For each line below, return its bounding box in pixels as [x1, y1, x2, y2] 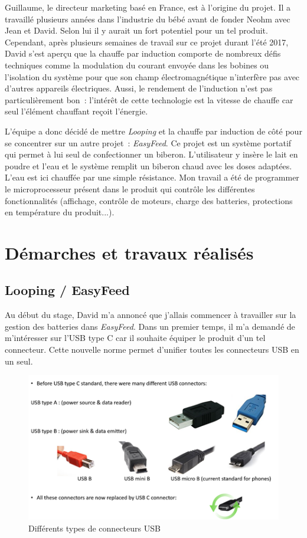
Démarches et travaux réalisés [5, 240, 254, 264]
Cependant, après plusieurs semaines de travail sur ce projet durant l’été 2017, [5, 35, 289, 48]
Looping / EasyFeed [5, 281, 130, 299]
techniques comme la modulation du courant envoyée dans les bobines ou [5, 58, 269, 71]
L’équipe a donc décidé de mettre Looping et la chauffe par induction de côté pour [5, 124, 302, 137]
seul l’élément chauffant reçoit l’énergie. [5, 105, 148, 117]
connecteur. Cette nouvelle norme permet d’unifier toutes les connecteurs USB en [5, 343, 299, 356]
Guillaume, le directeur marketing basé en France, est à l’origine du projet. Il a [5, 1, 291, 13]
